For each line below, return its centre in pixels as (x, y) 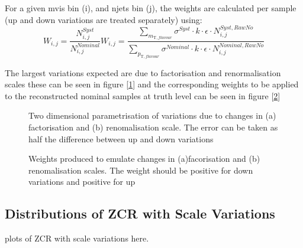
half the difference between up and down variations (121, 138)
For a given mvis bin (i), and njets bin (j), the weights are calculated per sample (151, 8)
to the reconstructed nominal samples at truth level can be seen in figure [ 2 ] (143, 95)
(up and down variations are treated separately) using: (104, 19)
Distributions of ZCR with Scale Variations (140, 213)
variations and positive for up (82, 182)
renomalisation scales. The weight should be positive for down (141, 170)
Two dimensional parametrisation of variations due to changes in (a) (152, 115)
